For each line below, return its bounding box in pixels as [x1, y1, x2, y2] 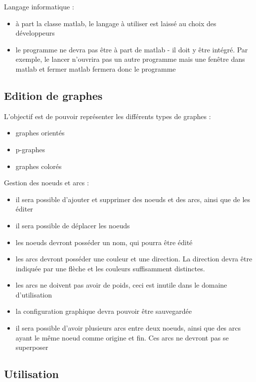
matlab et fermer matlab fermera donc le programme [15, 63, 176, 74]
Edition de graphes [4, 87, 103, 103]
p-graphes [15, 144, 45, 154]
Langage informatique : [4, 1, 74, 11]
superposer [15, 342, 48, 352]
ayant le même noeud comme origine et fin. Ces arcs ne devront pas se [15, 332, 229, 342]
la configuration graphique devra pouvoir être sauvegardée [15, 306, 192, 316]
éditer [15, 204, 33, 214]
